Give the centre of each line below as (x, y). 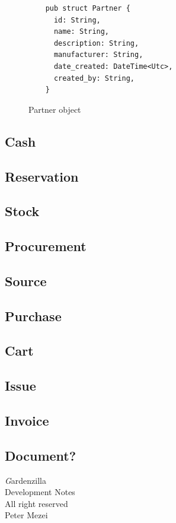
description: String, (96, 43)
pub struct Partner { (88, 8)
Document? (41, 455)
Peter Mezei (26, 515)
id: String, (77, 20)
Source (26, 280)
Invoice (27, 420)
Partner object (55, 109)
